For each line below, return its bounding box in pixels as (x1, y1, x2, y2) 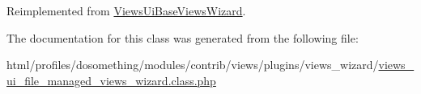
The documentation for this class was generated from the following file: (6, 29, 359, 46)
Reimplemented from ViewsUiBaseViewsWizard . (6, 2, 246, 18)
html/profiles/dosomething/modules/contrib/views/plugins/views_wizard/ (6, 56, 379, 73)
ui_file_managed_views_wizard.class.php (6, 72, 216, 88)
